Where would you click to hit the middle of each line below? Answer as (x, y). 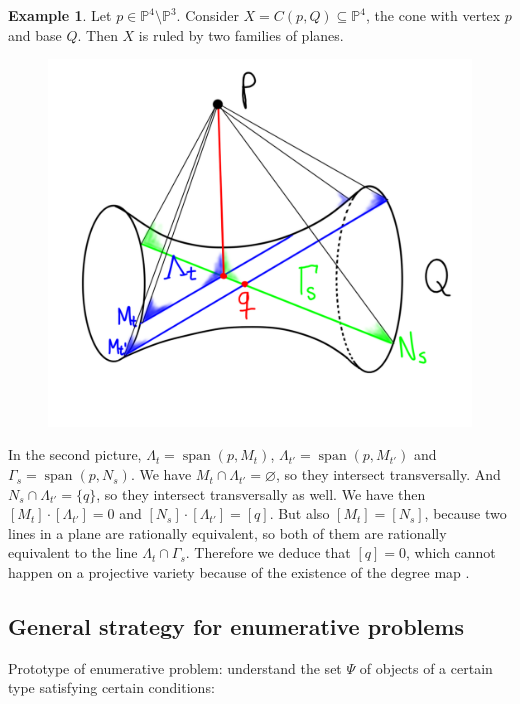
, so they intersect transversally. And (388, 474)
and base (35, 34)
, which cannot (450, 552)
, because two (465, 513)
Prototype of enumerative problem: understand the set (175, 667)
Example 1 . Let (60, 15)
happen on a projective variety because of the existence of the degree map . (239, 572)
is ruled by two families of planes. (241, 34)
